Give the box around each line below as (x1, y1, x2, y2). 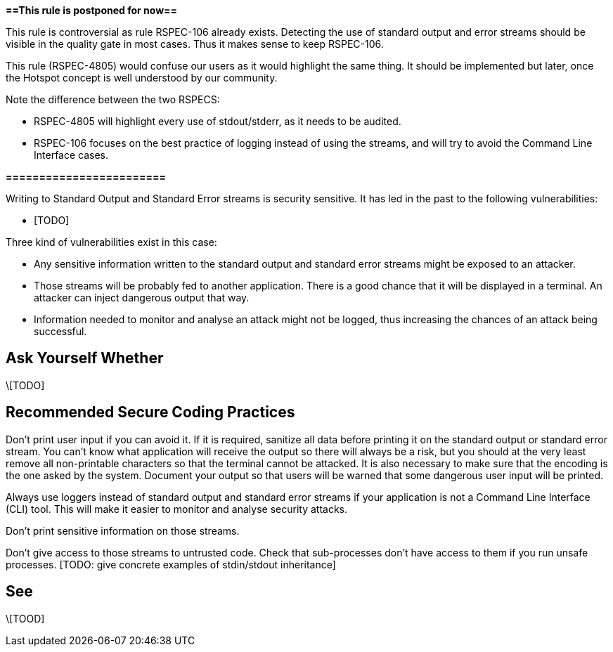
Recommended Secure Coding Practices (6, 403, 295, 422)
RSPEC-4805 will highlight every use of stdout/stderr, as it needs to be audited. (34, 115, 401, 127)
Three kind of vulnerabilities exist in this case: (6, 236, 217, 248)
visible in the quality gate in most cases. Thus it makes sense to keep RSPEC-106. (6, 38, 384, 50)
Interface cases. (34, 149, 109, 161)
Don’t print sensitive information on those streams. (6, 524, 240, 537)
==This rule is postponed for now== (6, 4, 178, 16)
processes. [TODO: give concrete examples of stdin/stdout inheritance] (6, 558, 336, 570)
